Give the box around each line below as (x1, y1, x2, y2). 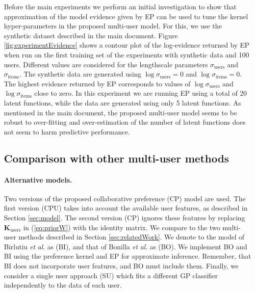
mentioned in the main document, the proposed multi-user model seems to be (4, 107, 237, 117)
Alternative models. (4, 174, 72, 185)
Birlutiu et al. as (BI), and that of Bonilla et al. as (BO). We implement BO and (4, 241, 247, 251)
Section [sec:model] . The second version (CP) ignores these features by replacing (4, 213, 245, 223)
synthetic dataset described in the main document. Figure (4, 30, 178, 40)
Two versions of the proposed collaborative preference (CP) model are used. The (4, 193, 246, 203)
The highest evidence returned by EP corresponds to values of (4, 78, 191, 88)
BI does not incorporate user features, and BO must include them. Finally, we (4, 261, 239, 271)
